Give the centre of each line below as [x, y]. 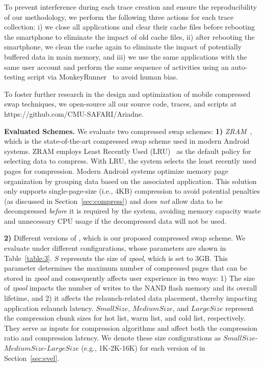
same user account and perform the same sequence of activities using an [116, 67]
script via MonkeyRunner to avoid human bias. [103, 77]
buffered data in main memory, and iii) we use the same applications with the [126, 56]
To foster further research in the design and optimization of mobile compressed [127, 94]
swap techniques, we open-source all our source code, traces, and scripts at [121, 104]
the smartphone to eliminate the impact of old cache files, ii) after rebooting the [129, 36]
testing [15, 77]
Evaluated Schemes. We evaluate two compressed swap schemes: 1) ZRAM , [128, 131]
